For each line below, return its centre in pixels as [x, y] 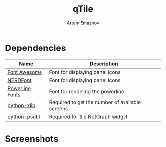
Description [104, 64]
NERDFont [20, 80]
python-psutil [24, 116]
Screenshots [32, 138]
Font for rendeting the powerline [87, 91]
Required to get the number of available [95, 102]
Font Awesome [25, 72]
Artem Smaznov [83, 23]
